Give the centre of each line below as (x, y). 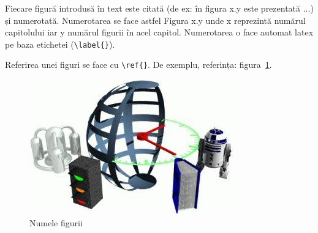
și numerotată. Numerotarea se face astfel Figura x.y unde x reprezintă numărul (155, 20)
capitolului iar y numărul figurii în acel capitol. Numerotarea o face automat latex (159, 32)
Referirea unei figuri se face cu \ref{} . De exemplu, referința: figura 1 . (138, 65)
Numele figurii (56, 222)
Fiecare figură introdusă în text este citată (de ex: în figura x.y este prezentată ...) (159, 8)
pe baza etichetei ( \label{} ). (60, 44)
